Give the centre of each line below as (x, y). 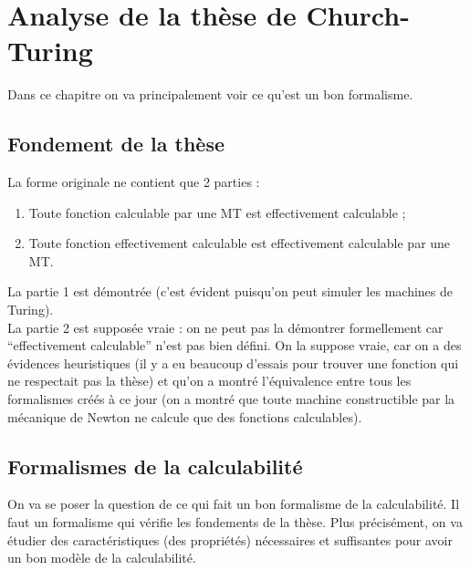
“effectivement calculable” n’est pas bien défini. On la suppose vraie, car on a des (235, 345)
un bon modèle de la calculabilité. (102, 558)
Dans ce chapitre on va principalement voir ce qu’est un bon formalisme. (210, 94)
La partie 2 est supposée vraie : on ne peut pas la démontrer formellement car (225, 327)
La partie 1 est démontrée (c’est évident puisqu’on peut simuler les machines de (230, 291)
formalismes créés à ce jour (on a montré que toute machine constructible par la (231, 399)
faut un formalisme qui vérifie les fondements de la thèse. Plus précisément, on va (235, 522)
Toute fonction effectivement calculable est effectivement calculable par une (240, 243)
